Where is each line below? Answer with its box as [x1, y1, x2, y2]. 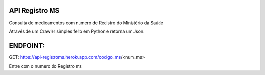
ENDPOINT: [9, 41, 45, 50]
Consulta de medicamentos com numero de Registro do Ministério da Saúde [9, 20, 164, 25]
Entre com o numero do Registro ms [9, 63, 82, 69]
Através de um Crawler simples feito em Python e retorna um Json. [9, 28, 145, 34]
